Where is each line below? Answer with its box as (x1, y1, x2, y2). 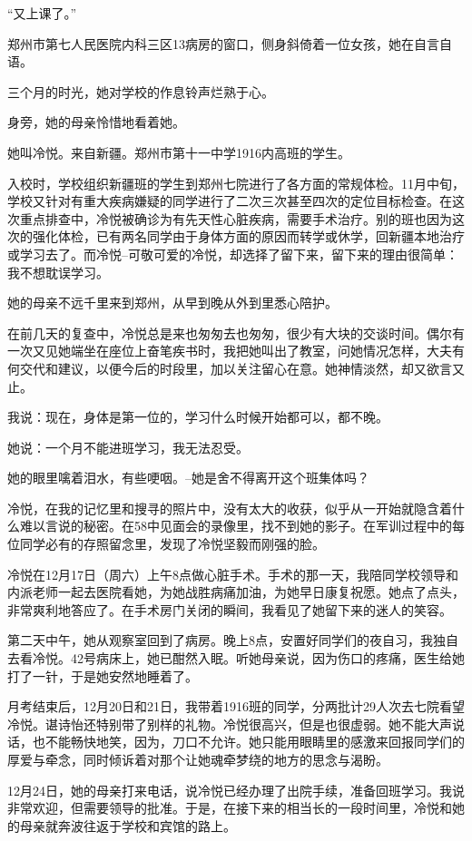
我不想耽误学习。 (7, 262, 109, 281)
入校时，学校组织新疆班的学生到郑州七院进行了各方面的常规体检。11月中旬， (7, 173, 465, 192)
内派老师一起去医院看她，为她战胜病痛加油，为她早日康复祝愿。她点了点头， (7, 582, 465, 601)
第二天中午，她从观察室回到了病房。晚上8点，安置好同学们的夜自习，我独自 (7, 631, 458, 650)
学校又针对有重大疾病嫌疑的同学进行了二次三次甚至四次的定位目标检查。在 (7, 191, 452, 210)
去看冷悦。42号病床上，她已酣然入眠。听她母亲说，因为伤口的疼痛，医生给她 (7, 649, 465, 668)
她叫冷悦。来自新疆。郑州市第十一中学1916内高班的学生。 (7, 142, 350, 161)
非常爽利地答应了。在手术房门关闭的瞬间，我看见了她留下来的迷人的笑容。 (7, 600, 452, 619)
